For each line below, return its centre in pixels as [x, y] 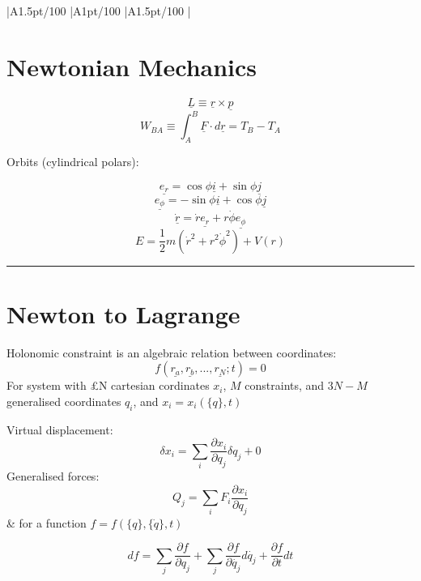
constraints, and [285, 385]
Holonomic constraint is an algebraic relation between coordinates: [172, 352]
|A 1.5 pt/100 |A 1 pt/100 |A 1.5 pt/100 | [99, 11]
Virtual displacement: [60, 429]
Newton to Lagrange [123, 313]
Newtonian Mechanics [132, 66]
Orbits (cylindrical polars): [73, 162]
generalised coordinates [64, 401]
